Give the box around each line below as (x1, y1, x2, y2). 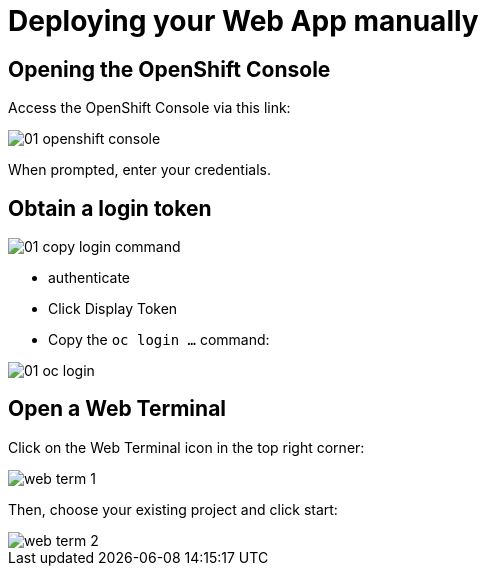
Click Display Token (48, 300, 178, 318)
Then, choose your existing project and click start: (8, 500, 338, 518)
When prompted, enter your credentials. (8, 161, 272, 179)
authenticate (48, 269, 131, 287)
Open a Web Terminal (8, 396, 227, 422)
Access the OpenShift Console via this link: (8, 99, 291, 117)
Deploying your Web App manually (8, 4, 479, 38)
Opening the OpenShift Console (8, 56, 331, 82)
